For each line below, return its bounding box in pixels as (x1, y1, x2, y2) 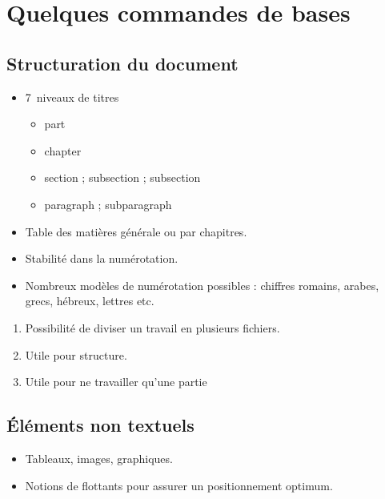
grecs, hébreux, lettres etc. (25, 292, 154, 309)
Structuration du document (6, 50, 239, 75)
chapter (44, 142, 82, 159)
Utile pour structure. (25, 346, 127, 363)
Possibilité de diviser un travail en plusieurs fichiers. (25, 319, 280, 336)
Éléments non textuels (6, 412, 195, 437)
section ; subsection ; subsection (44, 169, 201, 186)
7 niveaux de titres (25, 88, 119, 105)
